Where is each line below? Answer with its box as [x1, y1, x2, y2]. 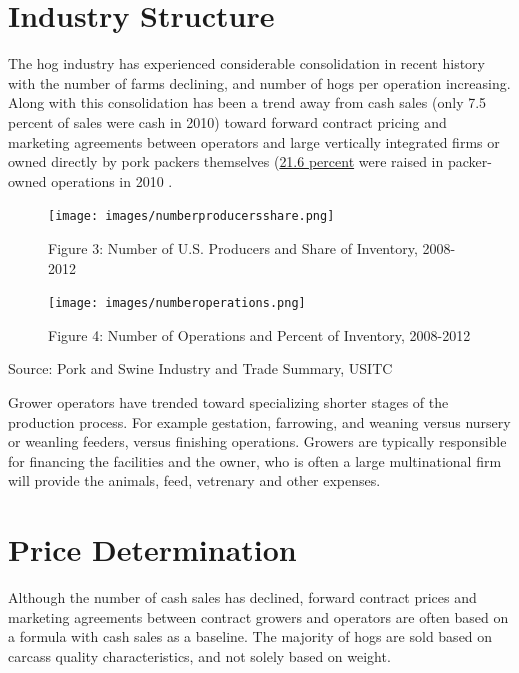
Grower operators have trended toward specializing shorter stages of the [8, 391, 449, 412]
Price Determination [8, 529, 297, 570]
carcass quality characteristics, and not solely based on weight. [8, 645, 391, 666]
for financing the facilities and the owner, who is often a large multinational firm [8, 450, 502, 471]
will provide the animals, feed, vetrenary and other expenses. [8, 470, 381, 491]
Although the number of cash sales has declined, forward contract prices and [8, 587, 477, 608]
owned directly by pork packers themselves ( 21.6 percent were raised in [8, 151, 444, 172]
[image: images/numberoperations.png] [48, 296, 306, 311]
